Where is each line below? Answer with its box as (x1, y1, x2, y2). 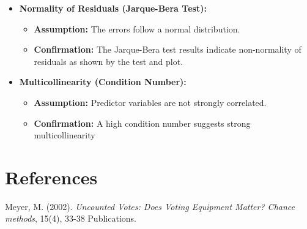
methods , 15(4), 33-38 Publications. (5, 212, 136, 225)
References (5, 164, 98, 189)
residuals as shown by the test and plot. (34, 54, 183, 67)
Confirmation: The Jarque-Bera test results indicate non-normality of (34, 43, 301, 56)
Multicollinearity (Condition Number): (19, 75, 187, 88)
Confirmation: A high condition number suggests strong (34, 116, 251, 129)
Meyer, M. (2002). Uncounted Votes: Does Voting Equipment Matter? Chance (5, 200, 295, 212)
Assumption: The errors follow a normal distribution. (34, 22, 240, 35)
